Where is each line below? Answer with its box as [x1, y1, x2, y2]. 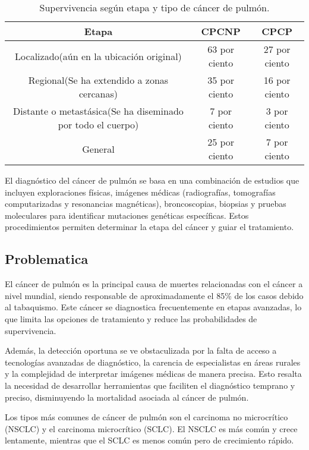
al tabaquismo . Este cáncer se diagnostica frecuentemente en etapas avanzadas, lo [5, 301, 302, 313]
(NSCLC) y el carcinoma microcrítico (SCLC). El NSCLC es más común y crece [5, 422, 298, 435]
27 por [263, 42, 291, 56]
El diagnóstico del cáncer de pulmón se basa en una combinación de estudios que [5, 174, 299, 186]
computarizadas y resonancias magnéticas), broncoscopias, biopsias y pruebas [5, 197, 286, 210]
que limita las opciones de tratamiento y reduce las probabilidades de [5, 312, 257, 325]
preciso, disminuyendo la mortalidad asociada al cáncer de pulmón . [5, 391, 249, 403]
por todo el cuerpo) [58, 118, 139, 131]
